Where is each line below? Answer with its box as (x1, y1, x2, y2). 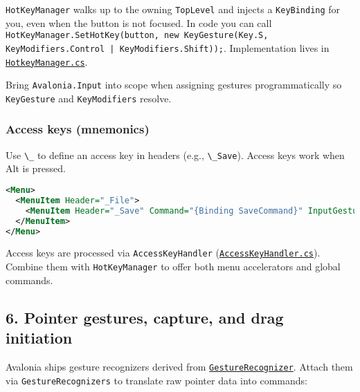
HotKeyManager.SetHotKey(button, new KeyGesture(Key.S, (6, 30, 269, 41)
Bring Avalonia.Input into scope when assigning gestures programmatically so (6, 77, 342, 92)
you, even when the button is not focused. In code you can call (6, 15, 272, 30)
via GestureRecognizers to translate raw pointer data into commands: (6, 373, 307, 387)
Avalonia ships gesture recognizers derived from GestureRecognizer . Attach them (6, 359, 353, 373)
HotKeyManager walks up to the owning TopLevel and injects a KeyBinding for (6, 2, 341, 16)
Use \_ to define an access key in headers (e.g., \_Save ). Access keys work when (6, 147, 345, 162)
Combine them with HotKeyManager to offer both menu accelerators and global (6, 259, 341, 274)
